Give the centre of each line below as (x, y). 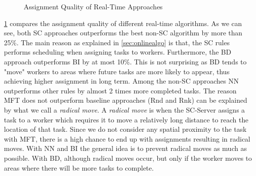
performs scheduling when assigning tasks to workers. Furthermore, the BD (118, 52)
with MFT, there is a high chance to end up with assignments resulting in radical (127, 138)
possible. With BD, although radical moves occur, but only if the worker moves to (128, 158)
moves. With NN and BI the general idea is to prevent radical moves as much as (126, 148)
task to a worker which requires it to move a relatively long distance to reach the (126, 119)
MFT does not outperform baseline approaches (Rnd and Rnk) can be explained (126, 100)
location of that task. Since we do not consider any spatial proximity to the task (125, 129)
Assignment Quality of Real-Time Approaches (93, 6)
